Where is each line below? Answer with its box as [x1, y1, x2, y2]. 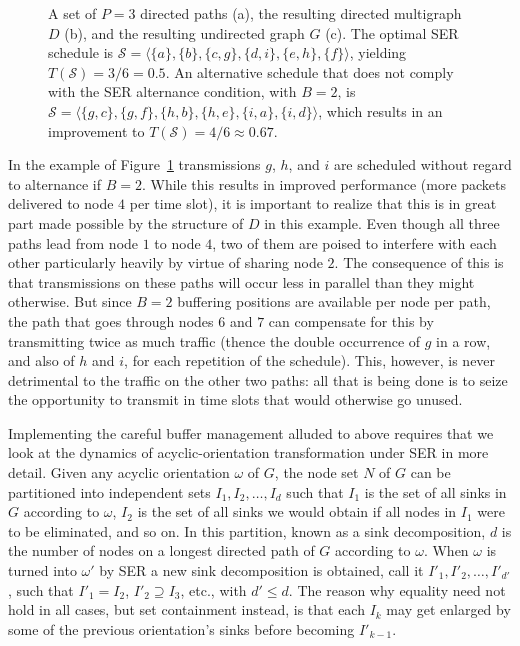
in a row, [436, 330, 491, 351]
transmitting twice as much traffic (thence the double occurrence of [8, 330, 421, 351]
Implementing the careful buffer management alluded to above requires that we [8, 422, 494, 443]
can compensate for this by [268, 310, 434, 331]
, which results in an [318, 100, 443, 121]
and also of [8, 350, 75, 371]
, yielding [349, 42, 407, 63]
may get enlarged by [386, 599, 511, 620]
